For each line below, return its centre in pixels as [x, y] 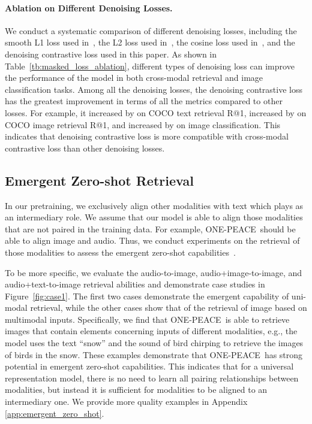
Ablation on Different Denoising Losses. [89, 7]
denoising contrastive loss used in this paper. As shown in [111, 54]
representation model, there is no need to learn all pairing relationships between [152, 378]
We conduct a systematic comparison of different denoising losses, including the [151, 30]
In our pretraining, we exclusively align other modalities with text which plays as [154, 205]
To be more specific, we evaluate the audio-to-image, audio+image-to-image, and [154, 272]
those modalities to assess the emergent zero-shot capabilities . [120, 252]
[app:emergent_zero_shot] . [55, 413]
